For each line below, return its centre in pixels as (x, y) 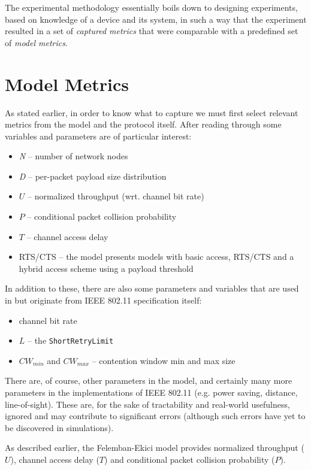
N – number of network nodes (73, 156)
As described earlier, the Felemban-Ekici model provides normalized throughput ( (155, 448)
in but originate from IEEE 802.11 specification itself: (103, 300)
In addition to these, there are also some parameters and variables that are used (152, 288)
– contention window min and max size (164, 360)
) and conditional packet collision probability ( (190, 460)
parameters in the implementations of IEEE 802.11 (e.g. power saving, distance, (151, 392)
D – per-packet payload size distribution (93, 176)
